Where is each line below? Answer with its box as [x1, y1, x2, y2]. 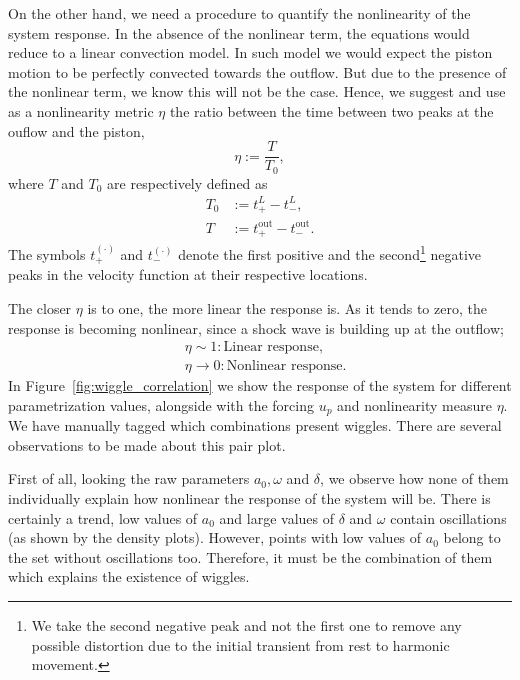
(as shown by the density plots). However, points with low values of [8, 527, 422, 548]
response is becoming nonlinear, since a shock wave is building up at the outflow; [8, 317, 504, 338]
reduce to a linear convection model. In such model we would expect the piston [8, 42, 493, 63]
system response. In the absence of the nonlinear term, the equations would [8, 22, 470, 43]
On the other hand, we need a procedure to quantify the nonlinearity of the [8, 3, 471, 23]
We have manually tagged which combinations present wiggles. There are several [8, 415, 502, 436]
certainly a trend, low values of [8, 507, 198, 528]
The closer [8, 297, 72, 318]
